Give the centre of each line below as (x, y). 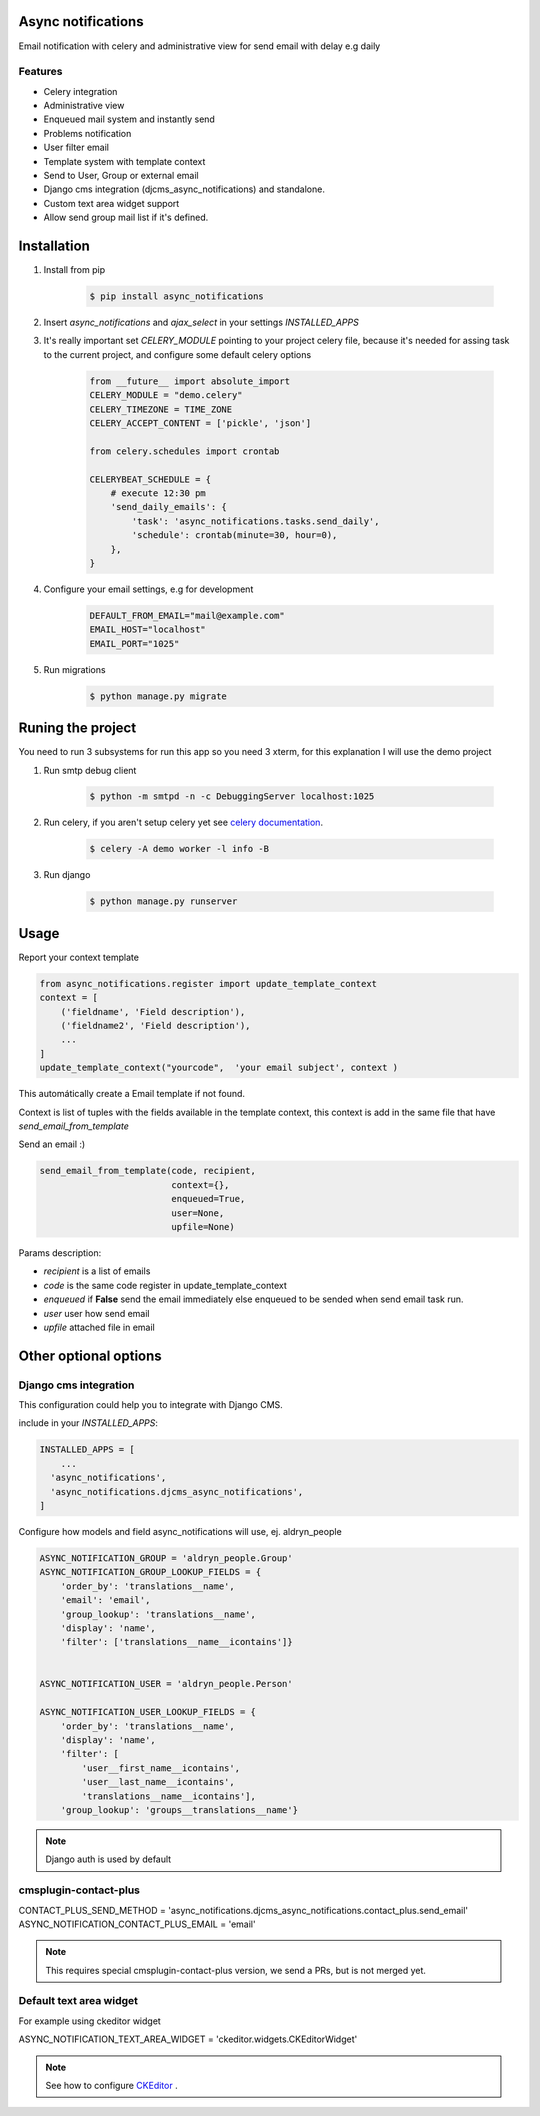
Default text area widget (78, 2001)
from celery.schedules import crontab (184, 451)
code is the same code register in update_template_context (165, 1285)
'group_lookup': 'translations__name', (158, 1614)
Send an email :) (52, 1144)
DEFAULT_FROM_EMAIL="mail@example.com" (187, 615)
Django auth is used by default (108, 1859)
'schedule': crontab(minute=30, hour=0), (234, 535)
